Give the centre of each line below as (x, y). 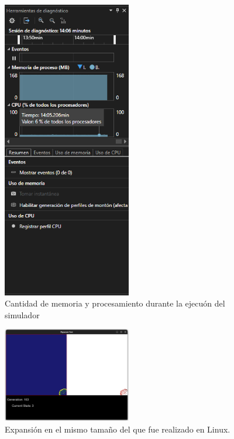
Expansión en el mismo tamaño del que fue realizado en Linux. (118, 429)
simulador (22, 314)
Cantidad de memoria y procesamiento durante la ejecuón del (115, 303)
